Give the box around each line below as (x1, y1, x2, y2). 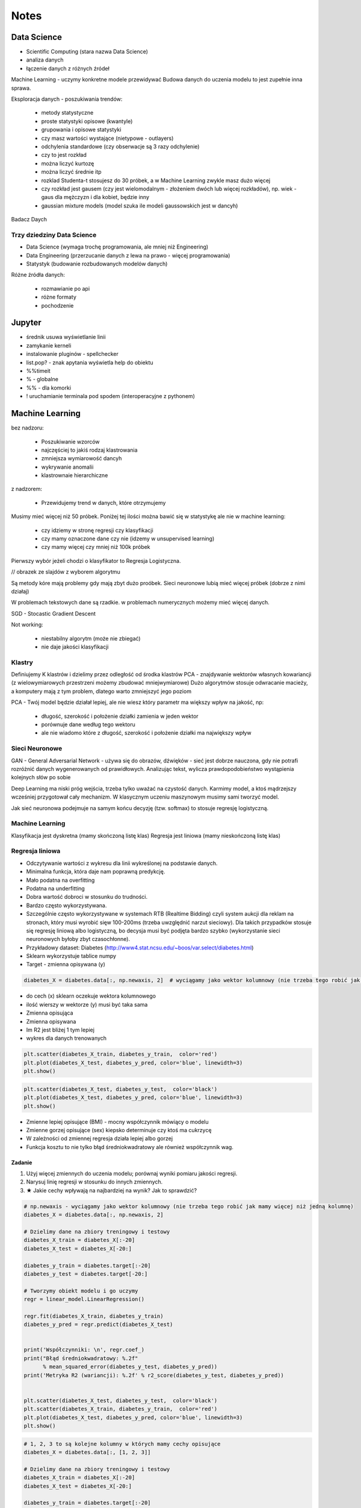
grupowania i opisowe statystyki (41, 126, 122, 133)
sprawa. (11, 84, 31, 92)
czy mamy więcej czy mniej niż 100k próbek (41, 543, 150, 551)
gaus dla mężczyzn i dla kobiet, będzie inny (41, 194, 150, 201)
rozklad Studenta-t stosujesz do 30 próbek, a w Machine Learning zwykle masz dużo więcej (41, 177, 271, 184)
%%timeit (26, 367, 51, 375)
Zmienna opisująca (26, 1009, 73, 1016)
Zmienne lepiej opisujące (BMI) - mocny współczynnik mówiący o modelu (26, 1118, 209, 1125)
